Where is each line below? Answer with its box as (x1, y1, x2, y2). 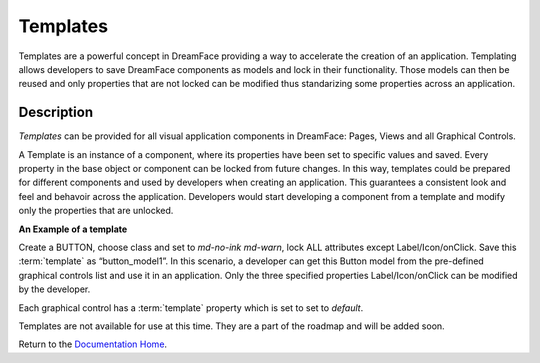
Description (18, 104, 94, 121)
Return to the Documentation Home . (18, 338, 168, 350)
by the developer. (18, 283, 91, 295)
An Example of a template (18, 223, 128, 235)
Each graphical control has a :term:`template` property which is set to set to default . (18, 301, 364, 314)
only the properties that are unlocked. (18, 205, 174, 217)
